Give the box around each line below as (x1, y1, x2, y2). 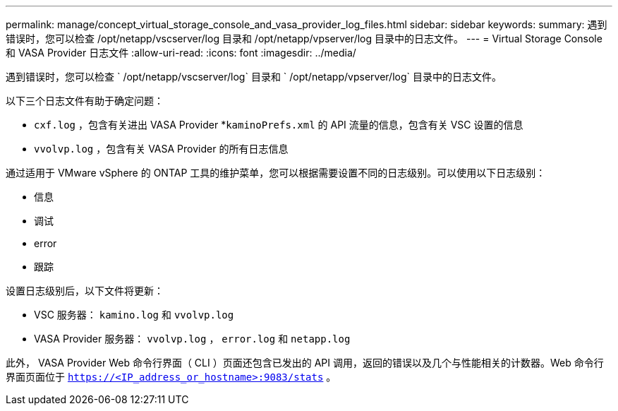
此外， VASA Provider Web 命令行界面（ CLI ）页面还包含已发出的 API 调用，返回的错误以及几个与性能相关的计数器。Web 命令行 (6, 357, 604, 369)
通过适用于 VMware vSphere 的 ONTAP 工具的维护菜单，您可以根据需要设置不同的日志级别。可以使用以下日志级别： (6, 167, 546, 179)
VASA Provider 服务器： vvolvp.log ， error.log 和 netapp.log (34, 333, 351, 345)
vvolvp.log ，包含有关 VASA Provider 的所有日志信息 (34, 143, 289, 155)
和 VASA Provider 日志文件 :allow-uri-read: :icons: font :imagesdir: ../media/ (6, 47, 356, 59)
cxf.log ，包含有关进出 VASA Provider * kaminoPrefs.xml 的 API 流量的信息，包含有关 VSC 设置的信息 (34, 119, 523, 131)
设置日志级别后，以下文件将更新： (6, 285, 164, 297)
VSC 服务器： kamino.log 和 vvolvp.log (34, 309, 234, 321)
